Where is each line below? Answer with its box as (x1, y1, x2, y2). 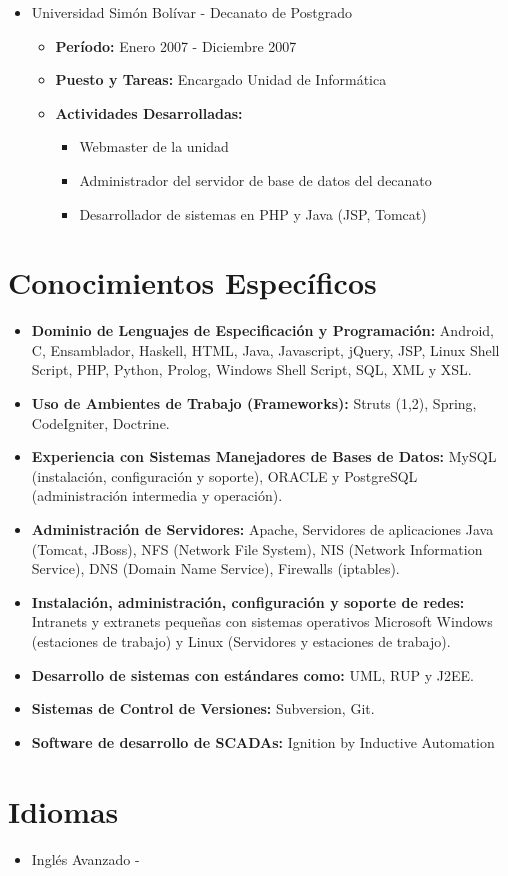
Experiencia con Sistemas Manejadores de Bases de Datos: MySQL (31, 446, 497, 467)
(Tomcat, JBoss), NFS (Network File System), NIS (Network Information (31, 538, 483, 559)
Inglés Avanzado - (31, 848, 140, 869)
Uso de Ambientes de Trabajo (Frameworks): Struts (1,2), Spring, (31, 393, 477, 414)
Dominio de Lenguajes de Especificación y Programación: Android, (31, 320, 494, 341)
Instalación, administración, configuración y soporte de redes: (31, 591, 465, 612)
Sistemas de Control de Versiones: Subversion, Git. (31, 698, 375, 719)
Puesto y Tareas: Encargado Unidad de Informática (55, 69, 387, 90)
